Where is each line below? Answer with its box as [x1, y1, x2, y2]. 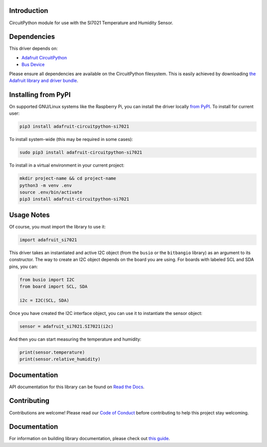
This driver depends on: [9, 45, 58, 51]
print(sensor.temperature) [19, 349, 85, 355]
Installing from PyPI [9, 90, 71, 99]
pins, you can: [9, 264, 38, 269]
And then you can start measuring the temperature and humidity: [9, 336, 141, 342]
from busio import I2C [19, 277, 75, 282]
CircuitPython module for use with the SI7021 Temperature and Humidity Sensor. [9, 20, 174, 26]
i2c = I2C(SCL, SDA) [19, 297, 69, 303]
